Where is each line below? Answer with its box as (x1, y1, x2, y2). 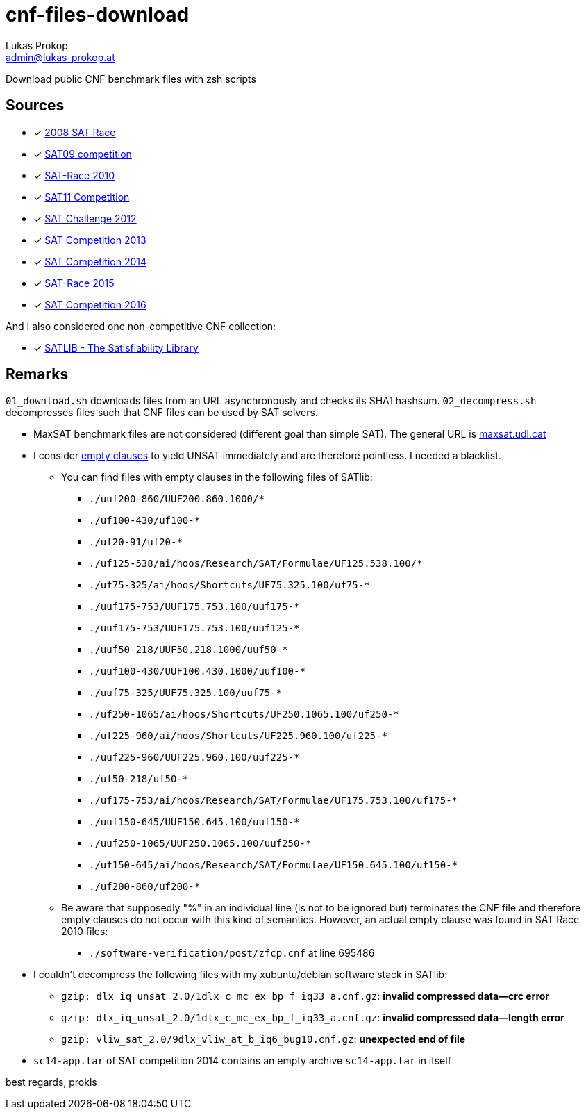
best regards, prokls (6, 1076, 97, 1089)
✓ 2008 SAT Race (33, 126, 116, 138)
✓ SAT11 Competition (33, 190, 130, 203)
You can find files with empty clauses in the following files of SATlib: (61, 471, 373, 484)
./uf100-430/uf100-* (89, 515, 201, 527)
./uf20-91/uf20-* (89, 536, 183, 548)
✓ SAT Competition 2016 (33, 298, 146, 311)
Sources (6, 97, 65, 115)
